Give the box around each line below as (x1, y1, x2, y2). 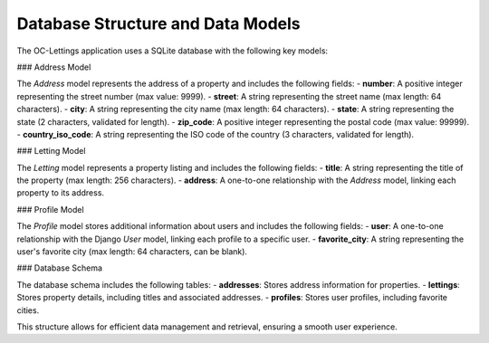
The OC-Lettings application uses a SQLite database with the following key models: (16, 45, 329, 56)
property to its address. (16, 187, 104, 198)
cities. (16, 304, 40, 316)
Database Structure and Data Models (16, 14, 301, 33)
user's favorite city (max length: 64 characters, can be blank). (16, 246, 248, 257)
